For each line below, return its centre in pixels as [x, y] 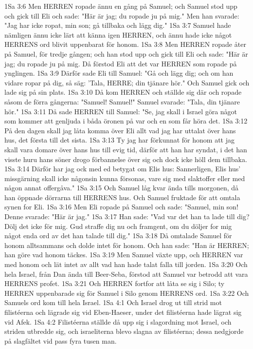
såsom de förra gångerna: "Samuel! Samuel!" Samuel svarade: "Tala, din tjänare [122, 101]
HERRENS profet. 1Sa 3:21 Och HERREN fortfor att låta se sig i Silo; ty [115, 283]
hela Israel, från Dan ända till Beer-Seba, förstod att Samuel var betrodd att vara [126, 274]
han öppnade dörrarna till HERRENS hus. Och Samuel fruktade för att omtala [122, 197]
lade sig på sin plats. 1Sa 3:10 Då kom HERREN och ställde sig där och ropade [123, 92]
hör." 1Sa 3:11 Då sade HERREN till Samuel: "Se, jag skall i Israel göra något [121, 111]
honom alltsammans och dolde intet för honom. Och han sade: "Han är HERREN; [127, 245]
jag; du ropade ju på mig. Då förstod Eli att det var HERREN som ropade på [121, 63]
